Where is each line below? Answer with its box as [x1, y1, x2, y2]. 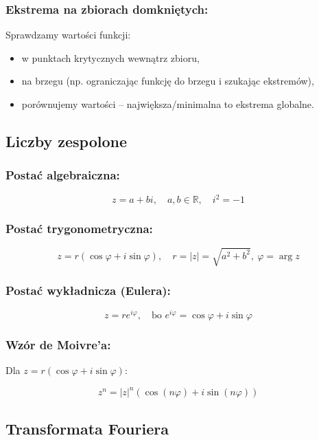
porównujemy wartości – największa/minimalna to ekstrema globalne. [21, 97, 314, 111]
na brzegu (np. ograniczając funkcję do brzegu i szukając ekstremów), [21, 74, 314, 88]
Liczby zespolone [5, 130, 127, 151]
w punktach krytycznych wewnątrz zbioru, [21, 50, 200, 65]
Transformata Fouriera [5, 417, 169, 439]
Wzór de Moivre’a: [5, 336, 111, 353]
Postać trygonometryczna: [5, 220, 153, 237]
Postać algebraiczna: [5, 166, 120, 184]
